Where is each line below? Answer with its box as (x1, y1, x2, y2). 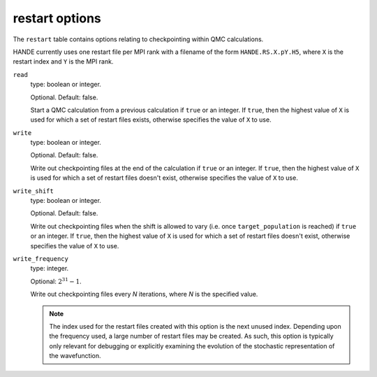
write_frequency (13, 255, 69, 262)
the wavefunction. (49, 352, 101, 360)
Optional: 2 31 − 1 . (30, 276, 82, 285)
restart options (13, 10, 101, 26)
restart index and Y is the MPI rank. (13, 57, 114, 66)
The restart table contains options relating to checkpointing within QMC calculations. (13, 35, 264, 43)
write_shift (13, 187, 54, 195)
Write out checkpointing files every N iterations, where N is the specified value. (30, 290, 258, 299)
